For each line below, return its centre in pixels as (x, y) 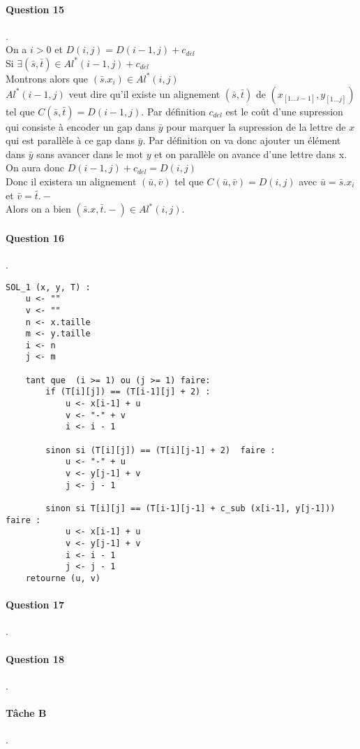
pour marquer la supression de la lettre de (256, 126)
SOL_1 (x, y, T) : (48, 287)
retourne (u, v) (63, 578)
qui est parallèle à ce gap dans (70, 140)
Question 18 (35, 658)
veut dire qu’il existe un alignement (144, 93)
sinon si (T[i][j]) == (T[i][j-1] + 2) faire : (160, 450)
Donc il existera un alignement (71, 181)
